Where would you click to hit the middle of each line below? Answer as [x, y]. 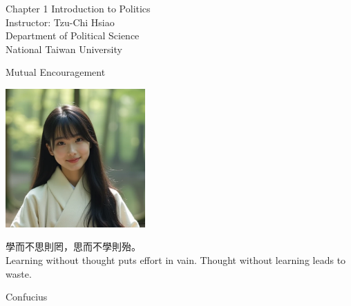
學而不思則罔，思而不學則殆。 [73, 246]
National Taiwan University [64, 49]
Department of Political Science [73, 35]
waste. [19, 273]
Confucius [27, 297]
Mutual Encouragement [56, 72]
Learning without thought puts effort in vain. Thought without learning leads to [176, 260]
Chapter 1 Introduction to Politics [78, 8]
